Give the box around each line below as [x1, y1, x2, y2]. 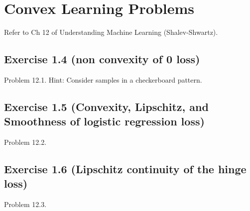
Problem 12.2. [4, 137, 47, 147]
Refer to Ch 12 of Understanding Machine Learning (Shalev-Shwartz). [4, 27, 218, 37]
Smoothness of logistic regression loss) [4, 113, 205, 129]
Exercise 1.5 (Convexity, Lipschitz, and [4, 99, 209, 114]
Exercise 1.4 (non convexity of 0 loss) [4, 51, 200, 67]
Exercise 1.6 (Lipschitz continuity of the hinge [4, 161, 247, 177]
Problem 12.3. [4, 199, 47, 210]
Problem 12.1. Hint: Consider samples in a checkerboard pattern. [4, 74, 202, 85]
